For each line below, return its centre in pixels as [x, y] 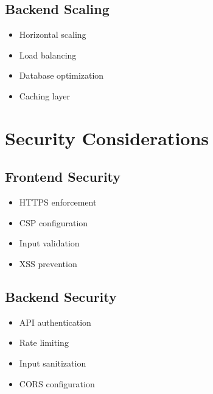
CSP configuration [54, 222]
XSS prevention [48, 263]
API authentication [55, 322]
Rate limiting [44, 342]
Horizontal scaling [53, 34]
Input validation [49, 243]
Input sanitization [53, 363]
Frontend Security [63, 177]
